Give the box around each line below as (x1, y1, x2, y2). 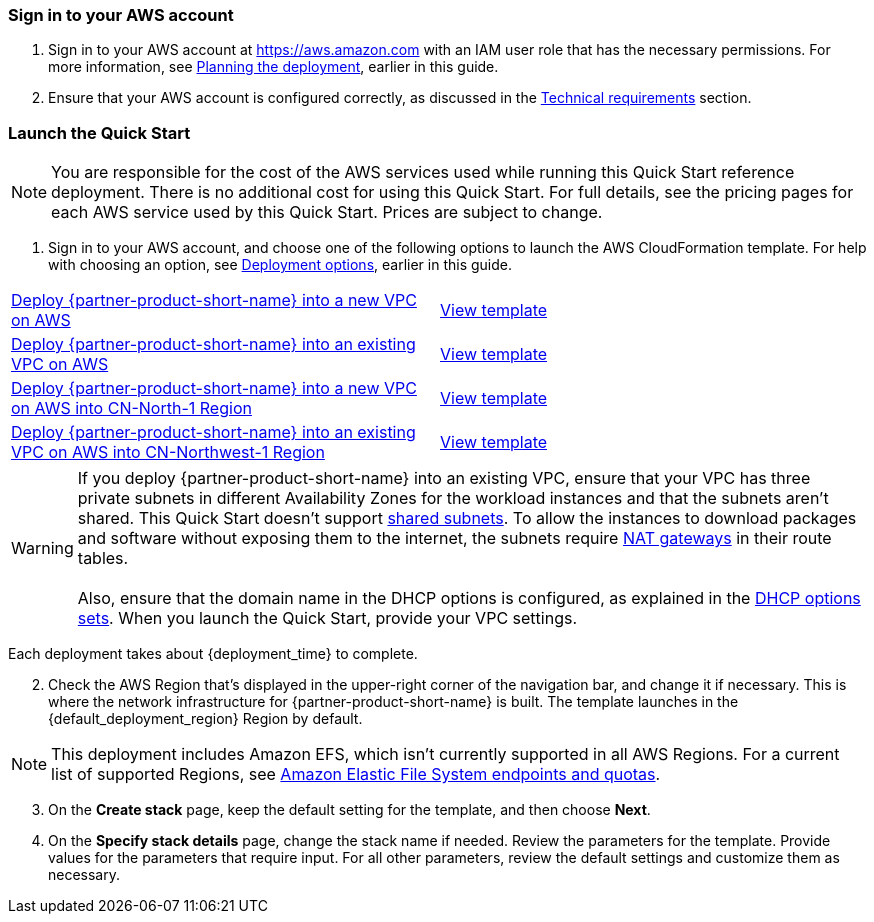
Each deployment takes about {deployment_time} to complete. (8, 645, 418, 663)
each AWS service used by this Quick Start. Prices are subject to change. (51, 202, 603, 223)
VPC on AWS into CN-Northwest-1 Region (11, 442, 325, 463)
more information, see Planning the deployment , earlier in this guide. (48, 58, 499, 76)
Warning (11, 538, 74, 559)
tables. (77, 548, 129, 569)
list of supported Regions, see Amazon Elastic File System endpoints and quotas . (51, 764, 661, 785)
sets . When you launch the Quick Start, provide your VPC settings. (77, 608, 577, 629)
